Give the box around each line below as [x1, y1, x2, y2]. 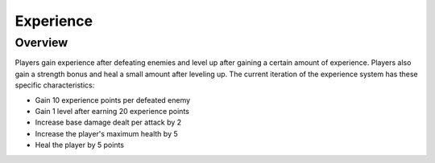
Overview [14, 35, 68, 50]
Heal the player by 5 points [35, 141, 125, 150]
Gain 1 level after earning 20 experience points [35, 106, 189, 116]
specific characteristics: [14, 80, 95, 90]
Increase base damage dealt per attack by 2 [35, 117, 182, 128]
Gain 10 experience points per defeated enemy [35, 95, 191, 104]
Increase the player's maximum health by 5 [35, 128, 178, 138]
